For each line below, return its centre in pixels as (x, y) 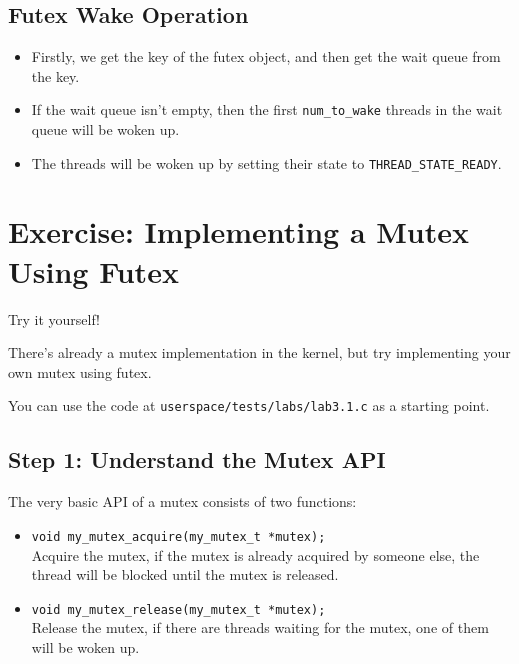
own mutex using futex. (80, 371)
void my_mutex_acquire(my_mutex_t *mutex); (178, 536)
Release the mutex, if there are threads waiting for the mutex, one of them (260, 627)
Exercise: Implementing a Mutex (239, 231)
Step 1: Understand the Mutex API (197, 459)
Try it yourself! (54, 318)
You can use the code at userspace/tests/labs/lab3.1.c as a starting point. (249, 405)
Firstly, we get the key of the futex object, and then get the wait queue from (266, 56)
